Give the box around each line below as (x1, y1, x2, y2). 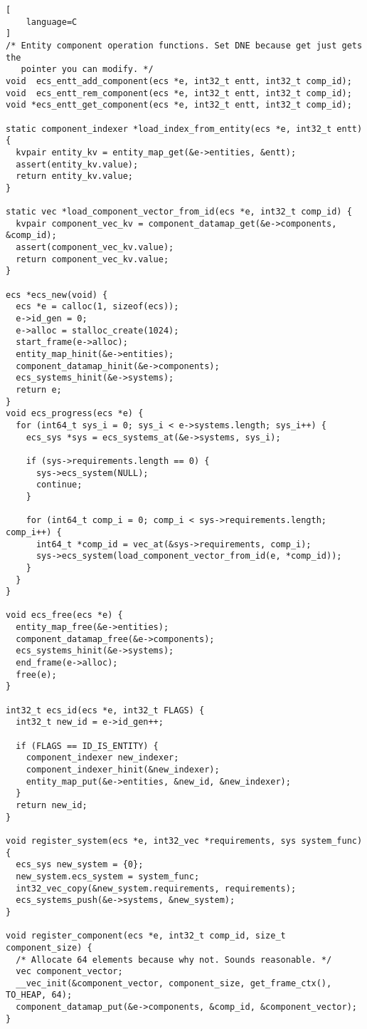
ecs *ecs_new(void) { (6, 289, 108, 300)
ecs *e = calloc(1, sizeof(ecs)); (16, 301, 179, 312)
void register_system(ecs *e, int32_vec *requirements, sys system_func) (6, 835, 363, 846)
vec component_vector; (16, 966, 123, 977)
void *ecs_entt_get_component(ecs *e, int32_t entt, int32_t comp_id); (6, 100, 352, 110)
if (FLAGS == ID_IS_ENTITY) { (16, 740, 159, 751)
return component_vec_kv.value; (16, 254, 169, 264)
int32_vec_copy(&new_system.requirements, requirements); (16, 883, 297, 894)
